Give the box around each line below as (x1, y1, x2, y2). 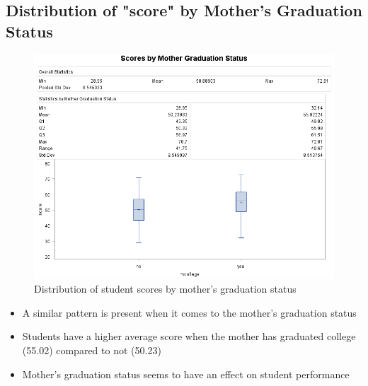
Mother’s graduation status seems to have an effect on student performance (22, 366, 350, 381)
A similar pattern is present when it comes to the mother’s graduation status (22, 305, 357, 320)
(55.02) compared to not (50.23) (22, 342, 161, 357)
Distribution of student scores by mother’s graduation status (34, 281, 297, 296)
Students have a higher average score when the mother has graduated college (22, 329, 356, 344)
